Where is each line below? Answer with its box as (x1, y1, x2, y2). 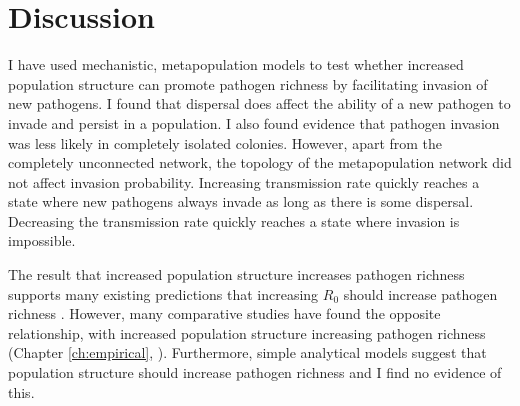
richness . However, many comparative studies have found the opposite (8, 303, 441, 324)
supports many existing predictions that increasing (8, 283, 319, 304)
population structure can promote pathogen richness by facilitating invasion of (8, 73, 488, 94)
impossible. (8, 230, 76, 251)
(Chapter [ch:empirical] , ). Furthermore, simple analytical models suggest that (8, 342, 487, 363)
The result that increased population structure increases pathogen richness (8, 264, 465, 285)
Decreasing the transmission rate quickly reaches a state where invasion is (8, 210, 460, 231)
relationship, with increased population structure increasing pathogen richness (8, 322, 486, 343)
